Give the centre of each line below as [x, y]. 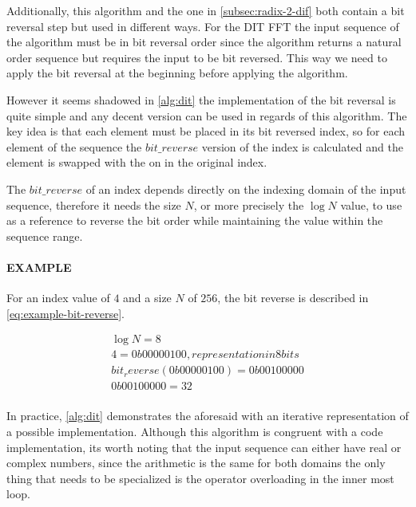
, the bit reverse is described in [293, 298]
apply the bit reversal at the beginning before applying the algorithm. [177, 73]
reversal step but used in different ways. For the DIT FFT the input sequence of [203, 26]
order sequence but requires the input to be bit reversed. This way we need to [197, 57]
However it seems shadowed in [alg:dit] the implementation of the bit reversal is [201, 99]
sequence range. [45, 236]
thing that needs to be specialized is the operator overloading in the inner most [200, 478]
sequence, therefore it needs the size [94, 204]
